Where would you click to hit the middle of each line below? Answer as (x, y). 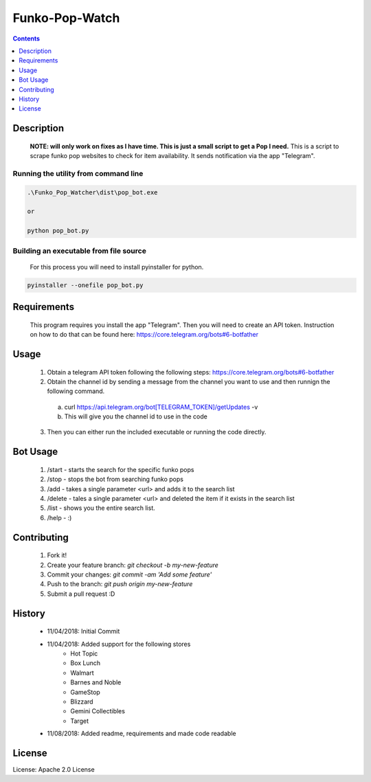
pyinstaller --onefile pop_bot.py (85, 285)
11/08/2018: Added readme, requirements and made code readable (142, 734)
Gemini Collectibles (98, 711)
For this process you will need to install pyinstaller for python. (117, 267)
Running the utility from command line (78, 173)
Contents (26, 38)
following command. (76, 391)
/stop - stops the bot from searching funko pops (115, 479)
